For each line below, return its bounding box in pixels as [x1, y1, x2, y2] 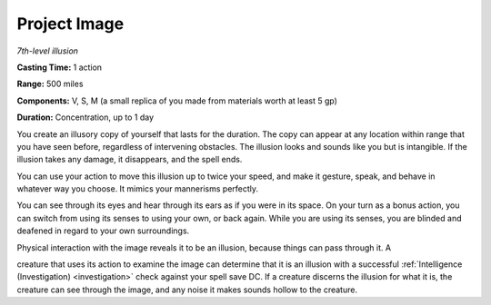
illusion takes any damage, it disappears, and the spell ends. [16, 154, 243, 165]
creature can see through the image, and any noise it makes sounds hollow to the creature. [16, 284, 358, 295]
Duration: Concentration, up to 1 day [16, 112, 155, 123]
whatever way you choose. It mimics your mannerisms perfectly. [16, 183, 259, 194]
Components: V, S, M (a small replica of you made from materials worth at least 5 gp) [16, 95, 338, 106]
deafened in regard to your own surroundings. [16, 225, 190, 236]
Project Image [16, 14, 125, 34]
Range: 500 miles [16, 78, 84, 90]
